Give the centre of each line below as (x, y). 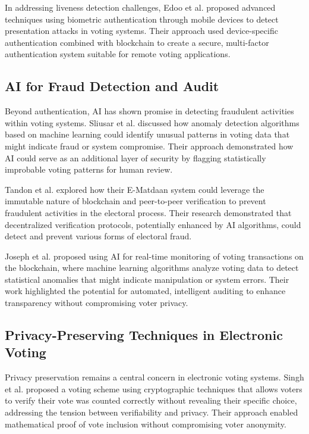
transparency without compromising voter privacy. (97, 303)
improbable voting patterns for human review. (89, 169)
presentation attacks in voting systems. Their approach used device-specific (141, 31)
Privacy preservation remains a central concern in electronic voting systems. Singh (154, 377)
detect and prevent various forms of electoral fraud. (98, 236)
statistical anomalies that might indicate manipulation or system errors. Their (147, 279)
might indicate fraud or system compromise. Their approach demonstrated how (149, 146)
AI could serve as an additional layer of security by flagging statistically (135, 157)
